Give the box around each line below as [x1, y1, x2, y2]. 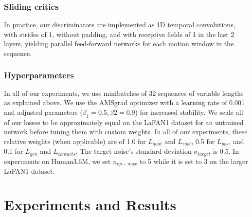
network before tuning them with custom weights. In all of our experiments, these [4, 127, 248, 137]
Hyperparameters [4, 69, 74, 81]
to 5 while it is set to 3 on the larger [140, 156, 248, 166]
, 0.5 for [191, 136, 215, 146]
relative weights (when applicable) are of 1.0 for [4, 136, 146, 146]
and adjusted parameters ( [4, 107, 83, 117]
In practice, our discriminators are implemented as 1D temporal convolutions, [4, 19, 235, 30]
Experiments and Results [4, 195, 177, 215]
